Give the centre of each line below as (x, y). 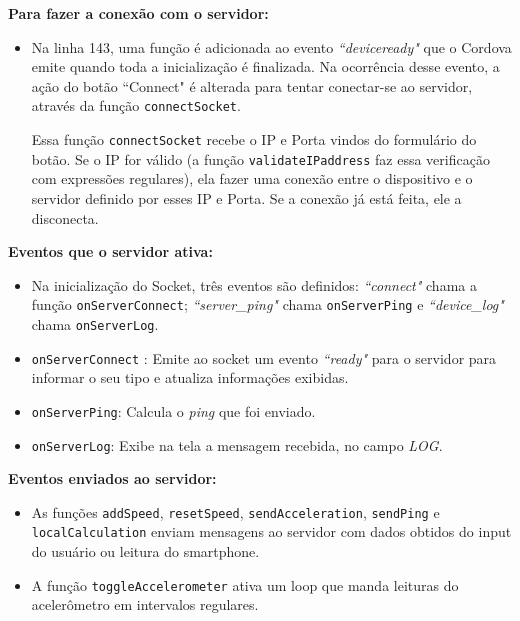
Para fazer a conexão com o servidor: (138, 13)
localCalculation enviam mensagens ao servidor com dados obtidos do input (271, 531)
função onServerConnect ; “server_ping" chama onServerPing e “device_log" (267, 304)
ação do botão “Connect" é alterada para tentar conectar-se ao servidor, (252, 85)
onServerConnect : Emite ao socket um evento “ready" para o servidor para (264, 357)
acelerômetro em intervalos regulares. (145, 604)
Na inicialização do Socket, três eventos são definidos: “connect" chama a (254, 284)
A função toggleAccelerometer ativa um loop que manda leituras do (245, 584)
